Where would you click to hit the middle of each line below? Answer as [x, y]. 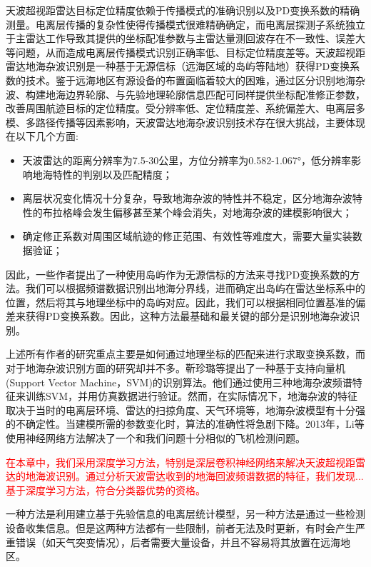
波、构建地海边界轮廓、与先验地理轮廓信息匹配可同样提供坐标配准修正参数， [185, 94]
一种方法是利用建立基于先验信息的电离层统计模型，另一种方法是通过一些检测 [185, 514]
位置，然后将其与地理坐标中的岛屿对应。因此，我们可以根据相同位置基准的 [181, 302]
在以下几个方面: [42, 136]
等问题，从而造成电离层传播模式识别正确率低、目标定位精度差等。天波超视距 [185, 52]
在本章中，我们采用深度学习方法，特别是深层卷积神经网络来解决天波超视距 [181, 462]
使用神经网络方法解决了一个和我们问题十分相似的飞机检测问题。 [156, 438]
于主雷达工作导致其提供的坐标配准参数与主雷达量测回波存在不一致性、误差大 [185, 38]
